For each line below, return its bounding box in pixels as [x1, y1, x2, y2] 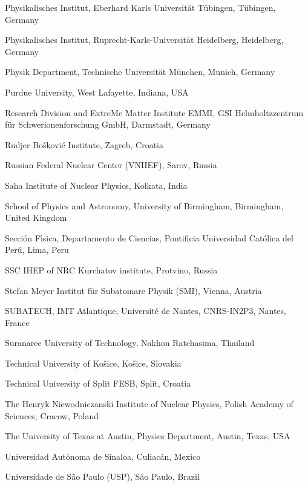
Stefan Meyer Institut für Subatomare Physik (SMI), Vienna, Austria [5, 284, 262, 296]
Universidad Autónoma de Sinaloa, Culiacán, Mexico [5, 449, 201, 462]
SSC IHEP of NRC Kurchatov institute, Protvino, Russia [5, 263, 218, 276]
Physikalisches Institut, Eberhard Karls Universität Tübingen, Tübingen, [5, 1, 276, 13]
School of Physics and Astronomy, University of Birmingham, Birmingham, [5, 199, 284, 212]
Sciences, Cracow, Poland [5, 409, 99, 422]
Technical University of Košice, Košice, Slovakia [5, 356, 182, 369]
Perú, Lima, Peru [5, 243, 69, 256]
